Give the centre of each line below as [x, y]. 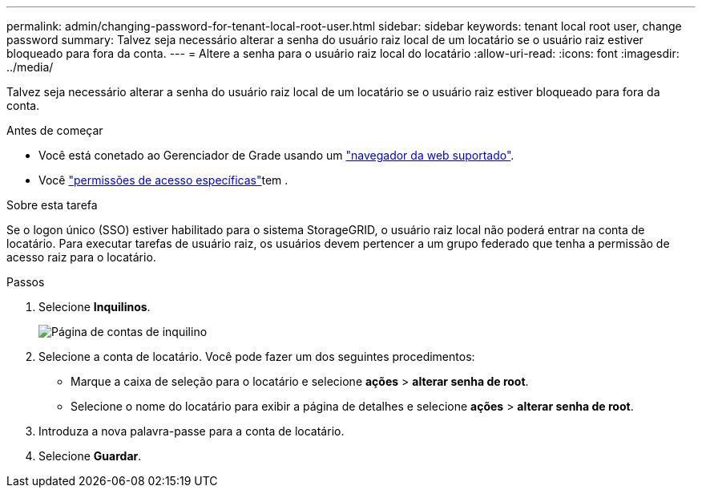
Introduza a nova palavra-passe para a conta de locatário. [192, 431]
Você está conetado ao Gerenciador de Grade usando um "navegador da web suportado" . [276, 155]
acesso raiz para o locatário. [81, 257]
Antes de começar [55, 130]
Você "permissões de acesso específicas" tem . [163, 180]
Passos [26, 282]
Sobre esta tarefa [52, 205]
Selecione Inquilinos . [95, 307]
